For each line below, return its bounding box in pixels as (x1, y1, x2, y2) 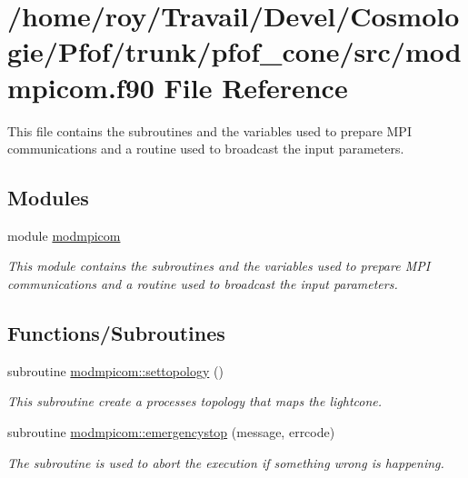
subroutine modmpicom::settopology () (7, 361, 224, 380)
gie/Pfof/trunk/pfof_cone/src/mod (7, 33, 462, 70)
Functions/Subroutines (7, 319, 225, 347)
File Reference (164, 68, 348, 105)
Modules (7, 184, 89, 212)
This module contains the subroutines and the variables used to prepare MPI (7, 256, 431, 275)
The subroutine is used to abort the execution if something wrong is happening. (7, 453, 444, 472)
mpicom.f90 (7, 68, 154, 105)
